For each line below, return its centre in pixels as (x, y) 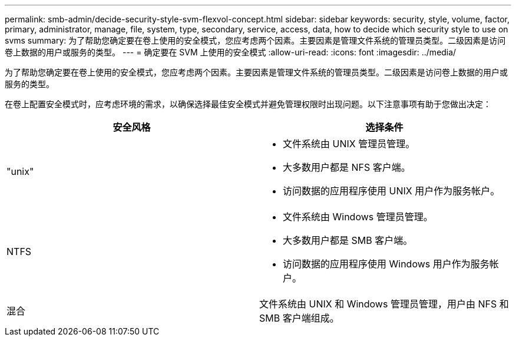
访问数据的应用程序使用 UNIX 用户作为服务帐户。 (391, 191)
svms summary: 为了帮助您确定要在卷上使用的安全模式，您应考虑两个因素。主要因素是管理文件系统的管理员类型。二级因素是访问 (255, 40)
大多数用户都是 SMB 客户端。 (348, 240)
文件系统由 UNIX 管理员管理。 (349, 144)
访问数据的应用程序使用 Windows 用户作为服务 (386, 264)
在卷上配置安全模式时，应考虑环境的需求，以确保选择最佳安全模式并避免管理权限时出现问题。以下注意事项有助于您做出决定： (248, 104)
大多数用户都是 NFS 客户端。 (347, 167)
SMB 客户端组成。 (299, 318)
